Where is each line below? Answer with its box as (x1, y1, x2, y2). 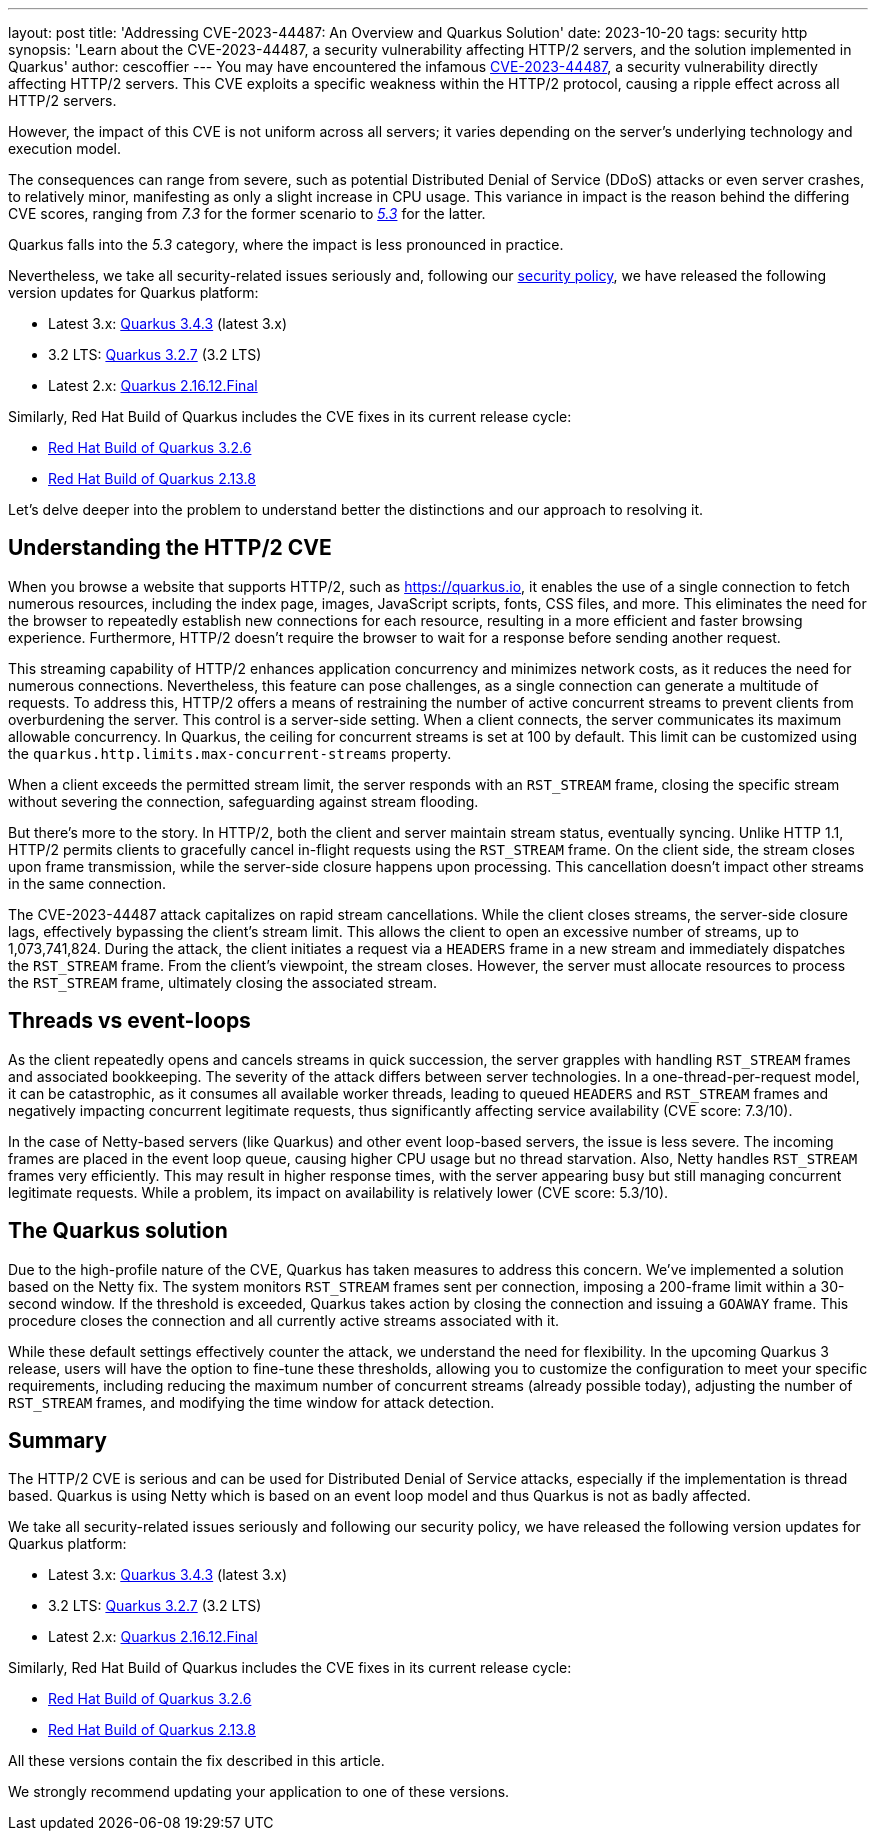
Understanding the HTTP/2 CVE (8, 535, 332, 561)
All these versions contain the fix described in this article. (8, 1752, 385, 1770)
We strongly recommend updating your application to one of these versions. (8, 1783, 510, 1801)
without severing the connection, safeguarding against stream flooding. (8, 792, 479, 810)
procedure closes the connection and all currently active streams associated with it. (8, 1311, 560, 1329)
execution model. (8, 140, 122, 157)
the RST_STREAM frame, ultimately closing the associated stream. (8, 973, 437, 991)
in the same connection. (8, 874, 166, 892)
